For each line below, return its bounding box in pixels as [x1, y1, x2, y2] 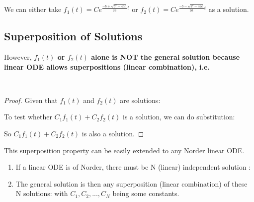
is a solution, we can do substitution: [122, 111, 235, 122]
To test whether [4, 111, 52, 122]
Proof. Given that [4, 95, 58, 105]
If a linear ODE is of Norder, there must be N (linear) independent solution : [15, 162, 251, 172]
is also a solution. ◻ [82, 128, 144, 138]
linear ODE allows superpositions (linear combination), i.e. [4, 61, 210, 72]
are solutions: [120, 95, 161, 105]
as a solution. [208, 4, 249, 14]
